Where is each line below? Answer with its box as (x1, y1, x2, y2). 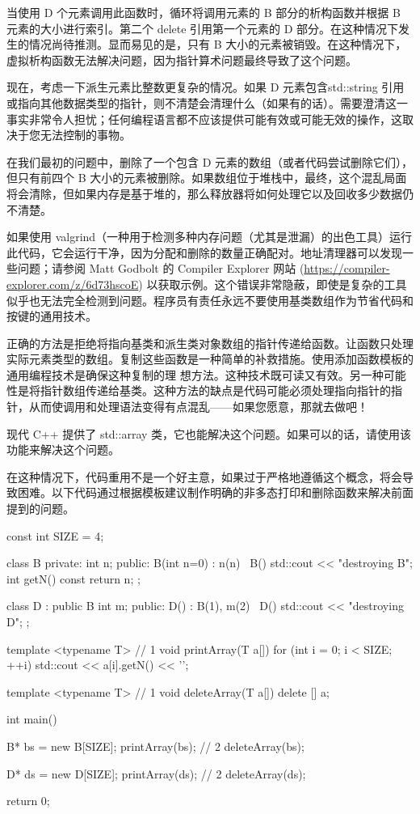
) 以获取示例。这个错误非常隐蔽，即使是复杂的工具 (138, 275, 407, 292)
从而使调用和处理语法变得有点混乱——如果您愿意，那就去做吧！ (28, 398, 368, 415)
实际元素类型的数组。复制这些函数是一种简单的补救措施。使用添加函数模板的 (6, 350, 414, 367)
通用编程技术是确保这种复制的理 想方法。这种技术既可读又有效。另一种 (6, 366, 384, 383)
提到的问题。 (6, 500, 74, 517)
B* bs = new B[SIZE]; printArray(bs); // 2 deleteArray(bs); (6, 737, 304, 754)
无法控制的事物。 (40, 126, 131, 143)
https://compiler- (304, 260, 390, 277)
